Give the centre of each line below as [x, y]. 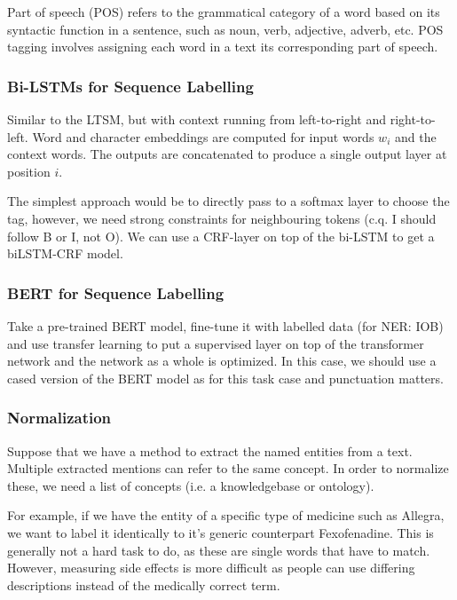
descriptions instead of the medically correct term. [144, 584]
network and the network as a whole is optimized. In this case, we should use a [222, 361]
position [29, 171]
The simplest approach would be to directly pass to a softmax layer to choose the [228, 201]
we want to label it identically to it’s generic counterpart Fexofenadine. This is [221, 532]
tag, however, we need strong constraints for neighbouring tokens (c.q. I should [222, 218]
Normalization [59, 418]
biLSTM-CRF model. [65, 253]
